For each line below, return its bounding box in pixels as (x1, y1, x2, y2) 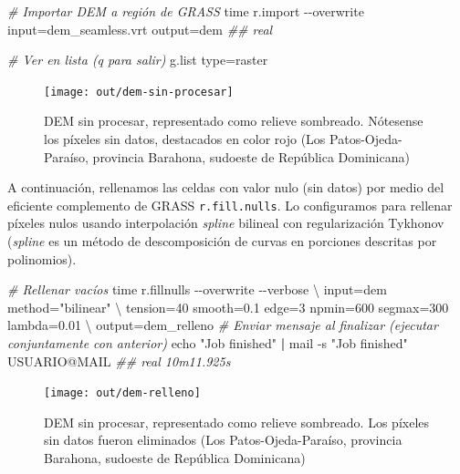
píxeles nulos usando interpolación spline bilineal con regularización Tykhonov (7, 213, 444, 232)
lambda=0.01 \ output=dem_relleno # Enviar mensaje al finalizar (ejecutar (7, 315, 438, 335)
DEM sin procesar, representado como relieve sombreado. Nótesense (44, 111, 423, 130)
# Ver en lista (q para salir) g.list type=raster (7, 50, 268, 69)
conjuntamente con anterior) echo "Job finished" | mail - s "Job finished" (7, 334, 408, 353)
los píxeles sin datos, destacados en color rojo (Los (44, 129, 326, 149)
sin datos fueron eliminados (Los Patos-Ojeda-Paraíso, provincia (44, 430, 402, 449)
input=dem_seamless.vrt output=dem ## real (7, 19, 273, 38)
